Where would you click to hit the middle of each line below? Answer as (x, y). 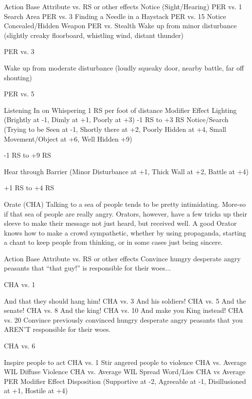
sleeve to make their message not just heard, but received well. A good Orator (120, 223)
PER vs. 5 (19, 94)
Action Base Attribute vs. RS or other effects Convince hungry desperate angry (122, 258)
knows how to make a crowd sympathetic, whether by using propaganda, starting (125, 232)
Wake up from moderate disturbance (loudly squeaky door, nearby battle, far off (124, 67)
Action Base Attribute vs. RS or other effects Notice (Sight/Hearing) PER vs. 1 (123, 6)
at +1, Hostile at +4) (36, 390)
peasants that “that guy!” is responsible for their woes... (88, 268)
